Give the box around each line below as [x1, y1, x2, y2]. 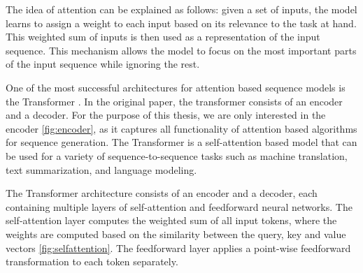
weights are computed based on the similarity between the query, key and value [6, 226, 346, 241]
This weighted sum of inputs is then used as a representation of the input [6, 29, 320, 44]
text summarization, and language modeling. [6, 162, 197, 177]
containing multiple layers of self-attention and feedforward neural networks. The [6, 199, 353, 214]
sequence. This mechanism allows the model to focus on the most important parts [6, 43, 357, 57]
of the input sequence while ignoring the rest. [6, 57, 200, 71]
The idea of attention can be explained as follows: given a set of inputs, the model [6, 2, 357, 16]
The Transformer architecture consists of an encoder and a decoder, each [6, 186, 318, 200]
